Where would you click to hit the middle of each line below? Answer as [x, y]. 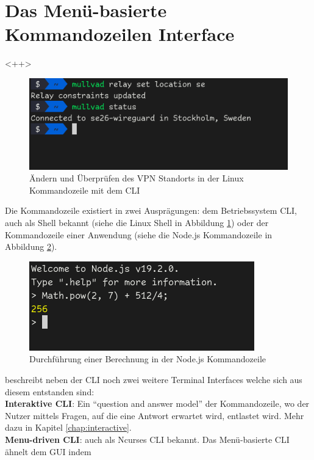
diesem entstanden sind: [50, 391]
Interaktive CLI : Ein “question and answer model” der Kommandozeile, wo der [157, 403]
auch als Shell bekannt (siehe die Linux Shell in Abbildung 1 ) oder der [137, 222]
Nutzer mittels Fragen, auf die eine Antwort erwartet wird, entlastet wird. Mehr [155, 415]
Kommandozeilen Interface [120, 34]
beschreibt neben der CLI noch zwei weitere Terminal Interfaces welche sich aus [154, 379]
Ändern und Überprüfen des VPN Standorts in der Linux [137, 178]
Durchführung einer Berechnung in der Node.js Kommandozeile [148, 359]
